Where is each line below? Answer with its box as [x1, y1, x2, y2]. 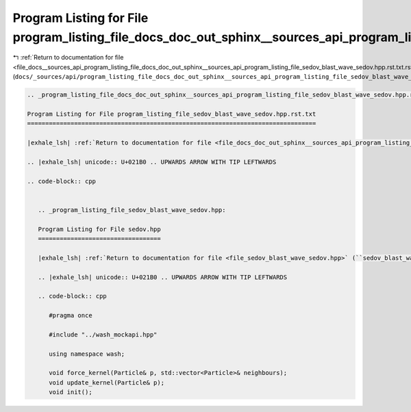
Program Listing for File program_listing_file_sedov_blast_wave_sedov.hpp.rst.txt [27, 110, 316, 118]
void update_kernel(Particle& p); [49, 378, 164, 387]
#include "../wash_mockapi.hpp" [49, 330, 158, 339]
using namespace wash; [49, 350, 125, 358]
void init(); [49, 388, 92, 396]
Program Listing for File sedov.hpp [38, 225, 161, 233]
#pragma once [49, 312, 92, 319]
